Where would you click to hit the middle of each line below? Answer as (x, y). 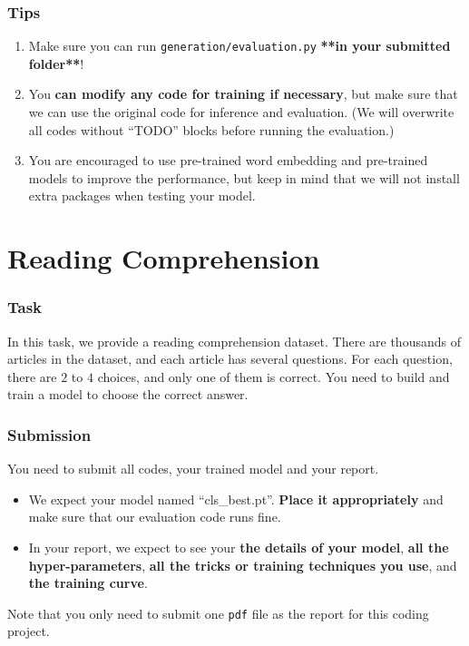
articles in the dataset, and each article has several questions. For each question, (230, 359)
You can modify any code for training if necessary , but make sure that (243, 94)
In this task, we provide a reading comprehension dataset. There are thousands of (234, 341)
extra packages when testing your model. (142, 196)
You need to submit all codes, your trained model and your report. (193, 469)
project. (29, 631)
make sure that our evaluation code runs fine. (155, 517)
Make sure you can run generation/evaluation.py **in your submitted (239, 46)
